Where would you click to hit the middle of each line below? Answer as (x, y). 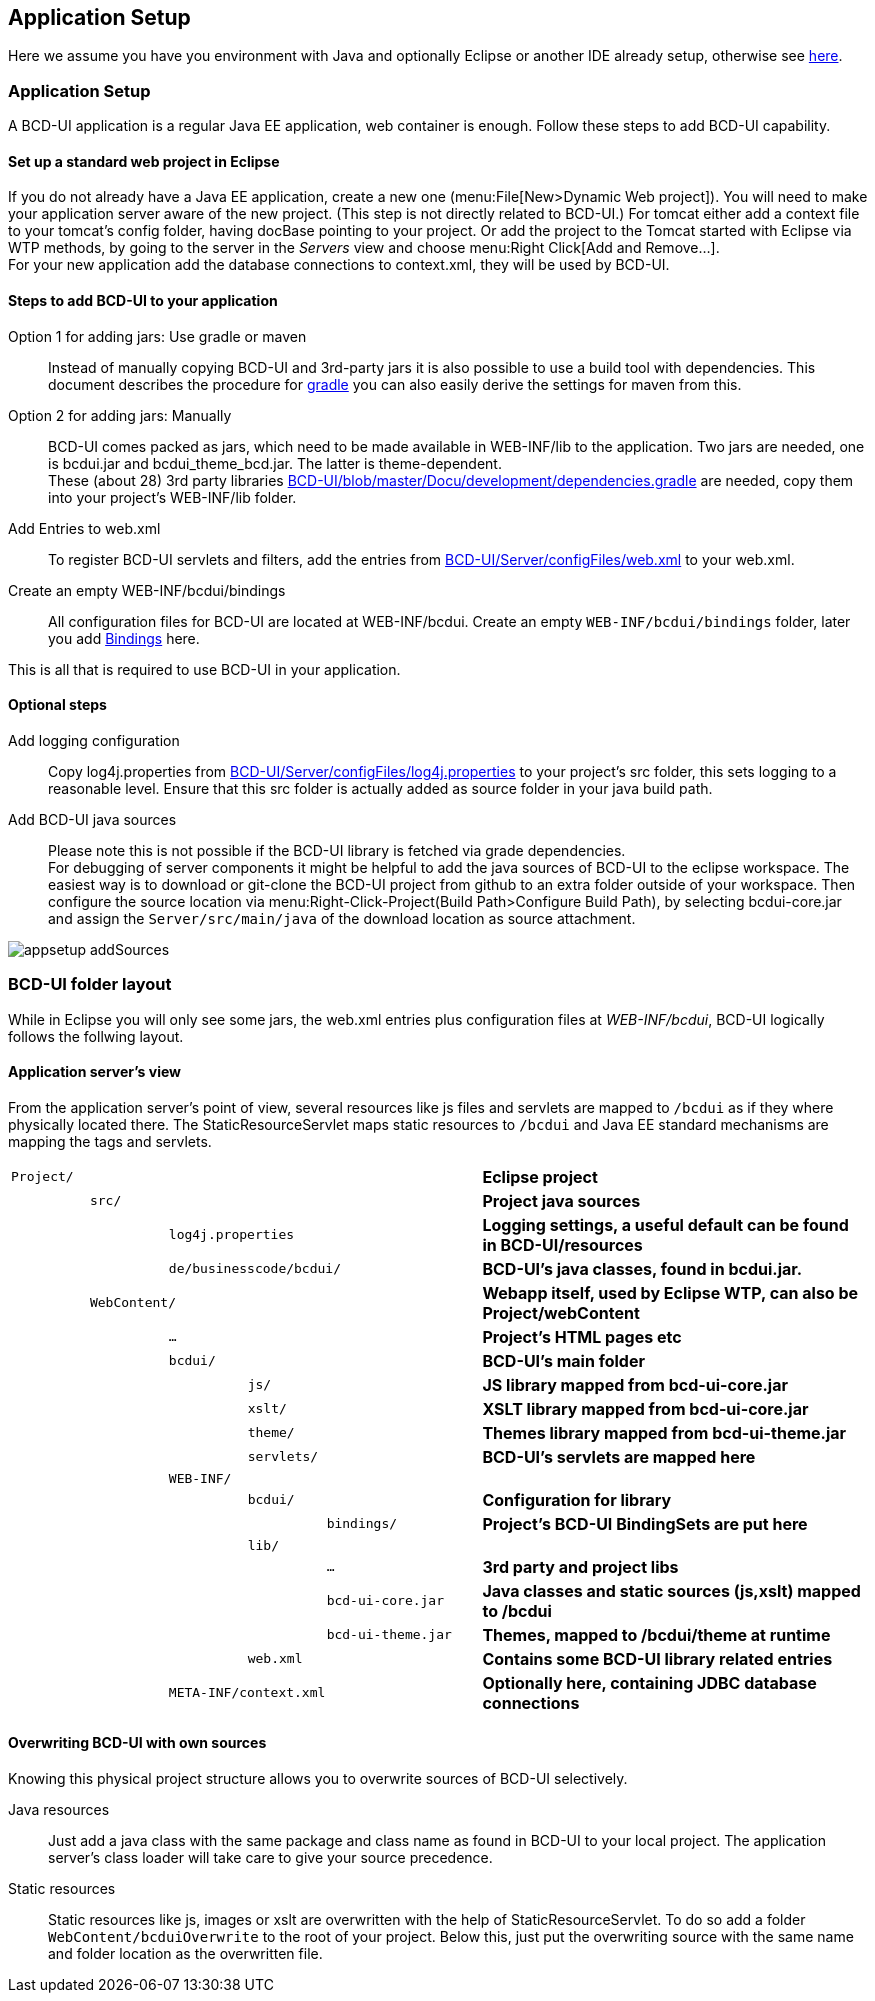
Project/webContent (561, 1312)
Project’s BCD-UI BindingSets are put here (645, 1523)
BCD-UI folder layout (90, 984)
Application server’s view (95, 1072)
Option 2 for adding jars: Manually (120, 415)
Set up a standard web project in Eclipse (144, 161)
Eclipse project (540, 1176)
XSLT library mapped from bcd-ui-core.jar (645, 1408)
